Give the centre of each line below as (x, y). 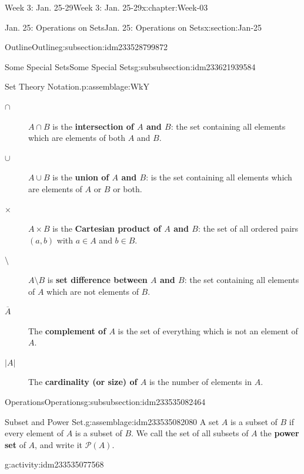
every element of (34, 433)
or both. (128, 188)
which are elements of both (77, 138)
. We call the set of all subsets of (190, 433)
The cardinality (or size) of (83, 382)
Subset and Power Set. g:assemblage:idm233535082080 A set (112, 421)
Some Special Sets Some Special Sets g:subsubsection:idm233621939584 (130, 66)
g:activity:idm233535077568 (54, 464)
